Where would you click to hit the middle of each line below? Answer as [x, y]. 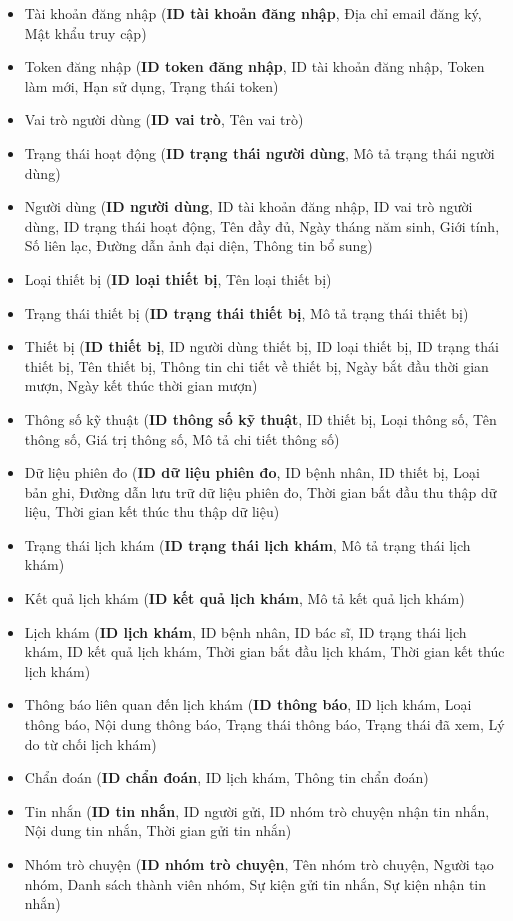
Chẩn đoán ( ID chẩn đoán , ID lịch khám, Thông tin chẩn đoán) [226, 777]
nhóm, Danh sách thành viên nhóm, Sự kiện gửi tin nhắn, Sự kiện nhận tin [255, 883]
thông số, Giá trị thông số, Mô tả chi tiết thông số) [182, 438]
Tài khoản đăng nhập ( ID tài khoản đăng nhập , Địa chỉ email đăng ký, [253, 13]
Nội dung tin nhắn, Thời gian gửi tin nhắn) [158, 830]
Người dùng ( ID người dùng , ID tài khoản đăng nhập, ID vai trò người [248, 206]
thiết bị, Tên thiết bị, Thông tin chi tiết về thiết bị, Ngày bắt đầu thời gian [256, 365]
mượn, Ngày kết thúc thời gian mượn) [141, 385]
